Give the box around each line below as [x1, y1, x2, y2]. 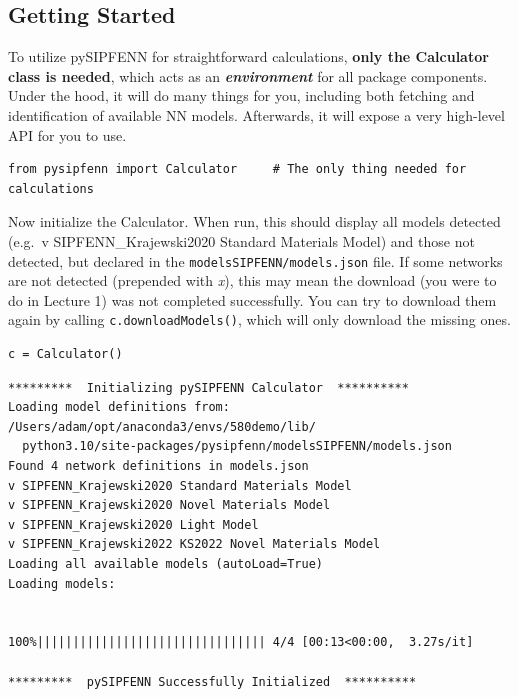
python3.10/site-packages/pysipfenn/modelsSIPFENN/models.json [22, 439, 452, 454]
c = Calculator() [8, 347, 123, 362]
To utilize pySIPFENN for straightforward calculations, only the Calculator [8, 46, 489, 67]
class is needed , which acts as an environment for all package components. [8, 65, 488, 86]
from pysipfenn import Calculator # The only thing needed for [8, 162, 467, 177]
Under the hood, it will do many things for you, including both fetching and [8, 85, 475, 106]
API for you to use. [8, 124, 127, 145]
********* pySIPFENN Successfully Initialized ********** [8, 674, 417, 689]
